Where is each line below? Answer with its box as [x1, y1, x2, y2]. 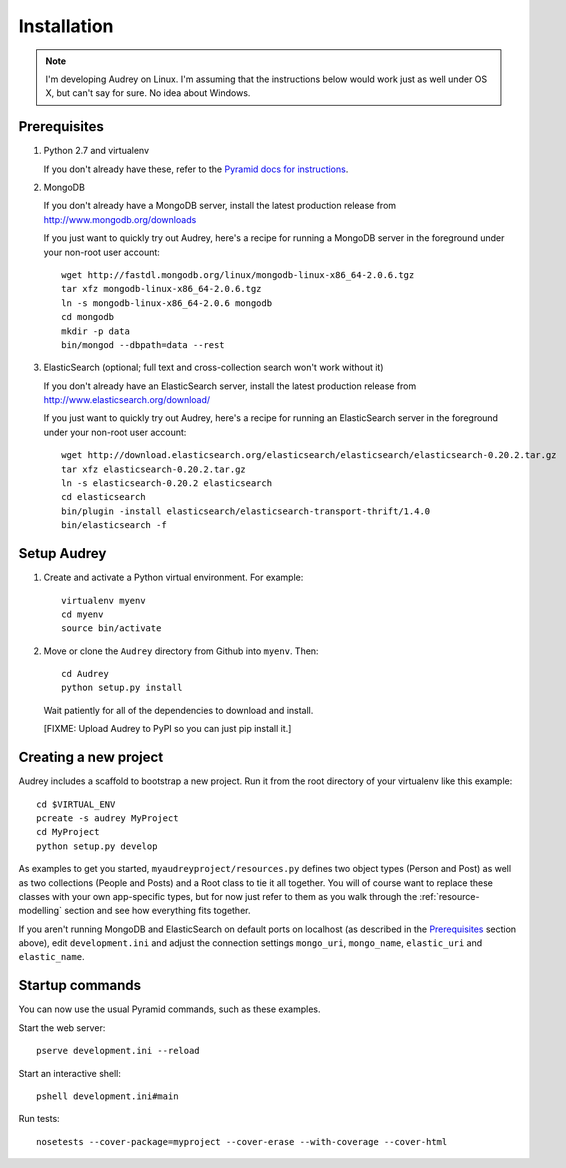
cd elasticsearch [61, 491, 146, 503]
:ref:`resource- [419, 890, 480, 902]
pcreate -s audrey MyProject [36, 812, 179, 824]
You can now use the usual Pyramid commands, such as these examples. [18, 1003, 321, 1015]
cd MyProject [36, 826, 100, 838]
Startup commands [18, 977, 142, 994]
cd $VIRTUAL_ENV [36, 798, 116, 810]
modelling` [18, 905, 62, 917]
